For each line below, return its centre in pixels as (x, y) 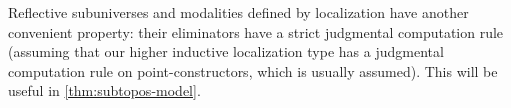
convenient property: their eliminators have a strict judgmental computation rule (256, 31)
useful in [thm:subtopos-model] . (104, 90)
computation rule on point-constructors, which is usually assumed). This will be (253, 70)
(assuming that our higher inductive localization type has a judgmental (226, 51)
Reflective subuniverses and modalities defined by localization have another (238, 12)
